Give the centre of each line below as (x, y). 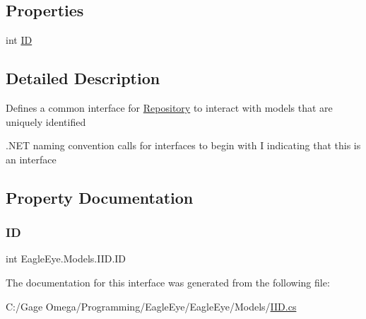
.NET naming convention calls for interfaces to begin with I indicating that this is (183, 145)
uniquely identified (46, 121)
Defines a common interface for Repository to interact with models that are (169, 108)
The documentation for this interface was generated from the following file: (168, 282)
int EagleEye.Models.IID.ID (66, 259)
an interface (31, 159)
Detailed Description (83, 78)
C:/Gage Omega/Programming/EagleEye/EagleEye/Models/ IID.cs (151, 306)
